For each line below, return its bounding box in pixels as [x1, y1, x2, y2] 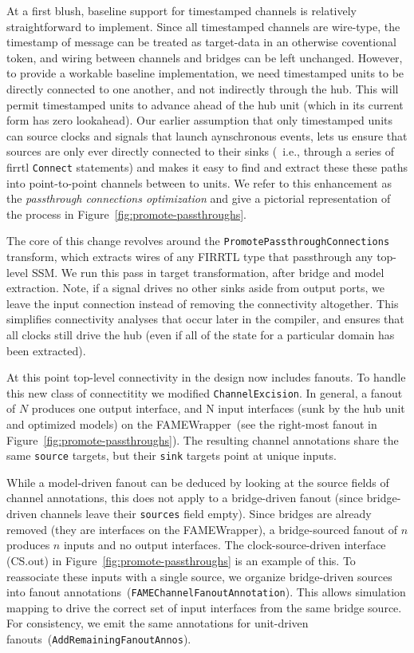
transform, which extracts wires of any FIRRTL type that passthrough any [6, 248, 373, 265]
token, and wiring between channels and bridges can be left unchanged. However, [6, 49, 403, 65]
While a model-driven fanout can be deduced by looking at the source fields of [6, 473, 389, 490]
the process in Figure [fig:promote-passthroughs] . [6, 205, 247, 222]
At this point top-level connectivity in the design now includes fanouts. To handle [6, 369, 406, 386]
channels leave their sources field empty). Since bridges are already [40, 505, 372, 522]
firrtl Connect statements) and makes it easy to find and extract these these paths [6, 158, 408, 175]
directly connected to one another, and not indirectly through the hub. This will [6, 80, 399, 97]
